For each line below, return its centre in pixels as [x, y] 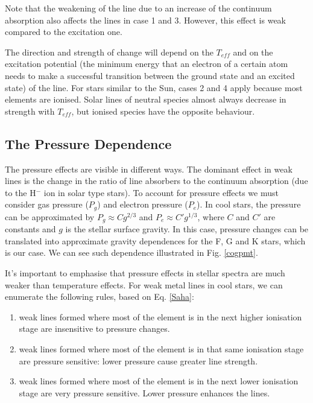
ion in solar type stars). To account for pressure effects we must [161, 192]
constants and [30, 229]
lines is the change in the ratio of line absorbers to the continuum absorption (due [156, 181]
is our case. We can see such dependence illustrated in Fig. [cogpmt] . [131, 252]
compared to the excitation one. [64, 32]
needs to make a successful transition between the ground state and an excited [150, 75]
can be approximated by [50, 216]
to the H [21, 192]
